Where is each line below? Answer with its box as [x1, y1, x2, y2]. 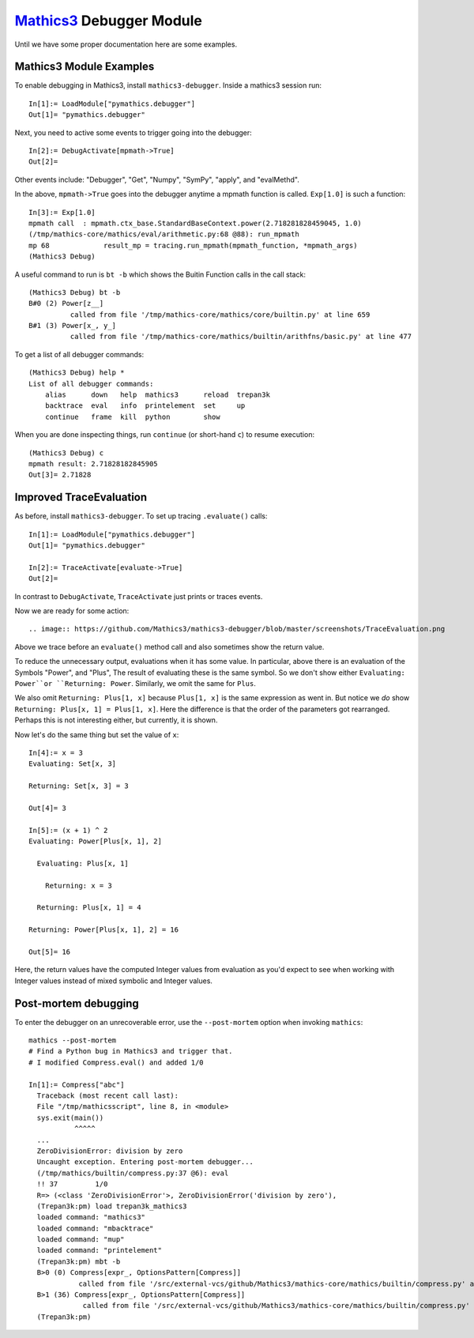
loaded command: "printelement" [36, 1246, 162, 1255]
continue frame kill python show [44, 412, 220, 421]
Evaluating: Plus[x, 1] [36, 858, 130, 868]
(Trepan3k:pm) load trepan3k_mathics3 [36, 1201, 187, 1211]
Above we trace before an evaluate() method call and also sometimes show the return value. [14, 642, 325, 651]
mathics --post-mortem [28, 1036, 117, 1045]
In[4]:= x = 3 [28, 748, 83, 757]
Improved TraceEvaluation [14, 491, 148, 504]
